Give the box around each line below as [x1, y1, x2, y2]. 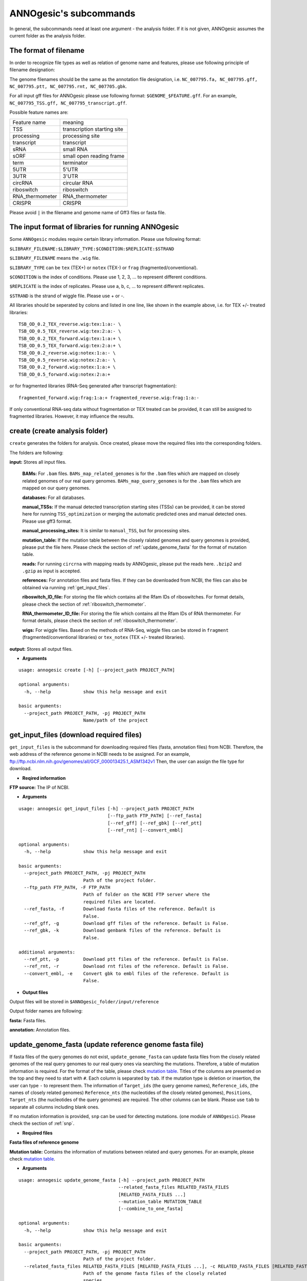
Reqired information [22, 775, 66, 781]
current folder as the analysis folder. [9, 32, 86, 38]
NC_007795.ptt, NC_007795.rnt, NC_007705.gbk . [9, 84, 127, 90]
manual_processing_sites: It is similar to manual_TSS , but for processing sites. [22, 528, 190, 534]
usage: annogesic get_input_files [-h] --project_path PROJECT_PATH [18, 805, 194, 812]
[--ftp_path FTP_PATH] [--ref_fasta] [107, 813, 202, 819]
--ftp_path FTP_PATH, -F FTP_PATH [24, 884, 111, 891]
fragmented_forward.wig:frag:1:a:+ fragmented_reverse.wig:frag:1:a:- [18, 395, 200, 401]
